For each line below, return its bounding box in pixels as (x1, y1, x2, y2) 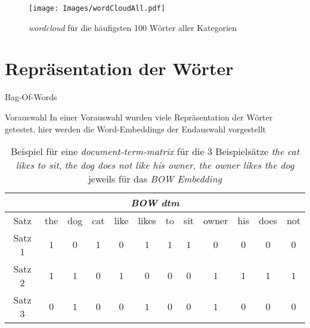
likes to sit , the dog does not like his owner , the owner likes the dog (15, 158, 294, 172)
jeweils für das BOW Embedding (88, 172, 222, 186)
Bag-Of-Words (5, 91, 57, 103)
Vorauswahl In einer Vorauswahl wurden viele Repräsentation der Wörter (5, 110, 273, 123)
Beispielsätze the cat (215, 144, 300, 159)
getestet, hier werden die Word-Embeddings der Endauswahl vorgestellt (5, 122, 266, 135)
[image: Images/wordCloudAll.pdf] (29, 4, 166, 13)
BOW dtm (131, 196, 179, 210)
